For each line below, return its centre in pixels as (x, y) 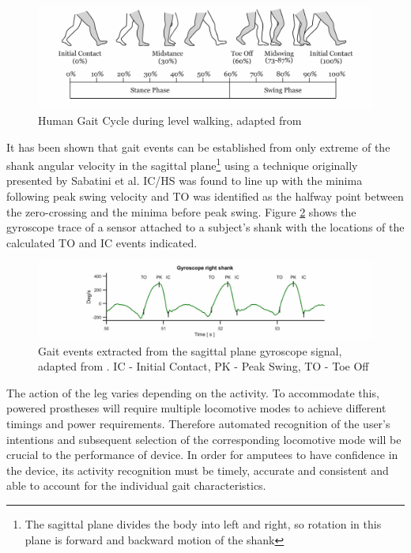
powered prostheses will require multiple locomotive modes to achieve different (196, 408)
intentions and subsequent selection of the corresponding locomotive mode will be (204, 439)
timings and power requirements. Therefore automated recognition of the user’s (198, 423)
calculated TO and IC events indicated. (102, 242)
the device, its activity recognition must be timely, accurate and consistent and (198, 470)
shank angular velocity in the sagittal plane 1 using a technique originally (182, 164)
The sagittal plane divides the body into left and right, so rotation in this (203, 523)
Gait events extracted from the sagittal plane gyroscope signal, (190, 350)
